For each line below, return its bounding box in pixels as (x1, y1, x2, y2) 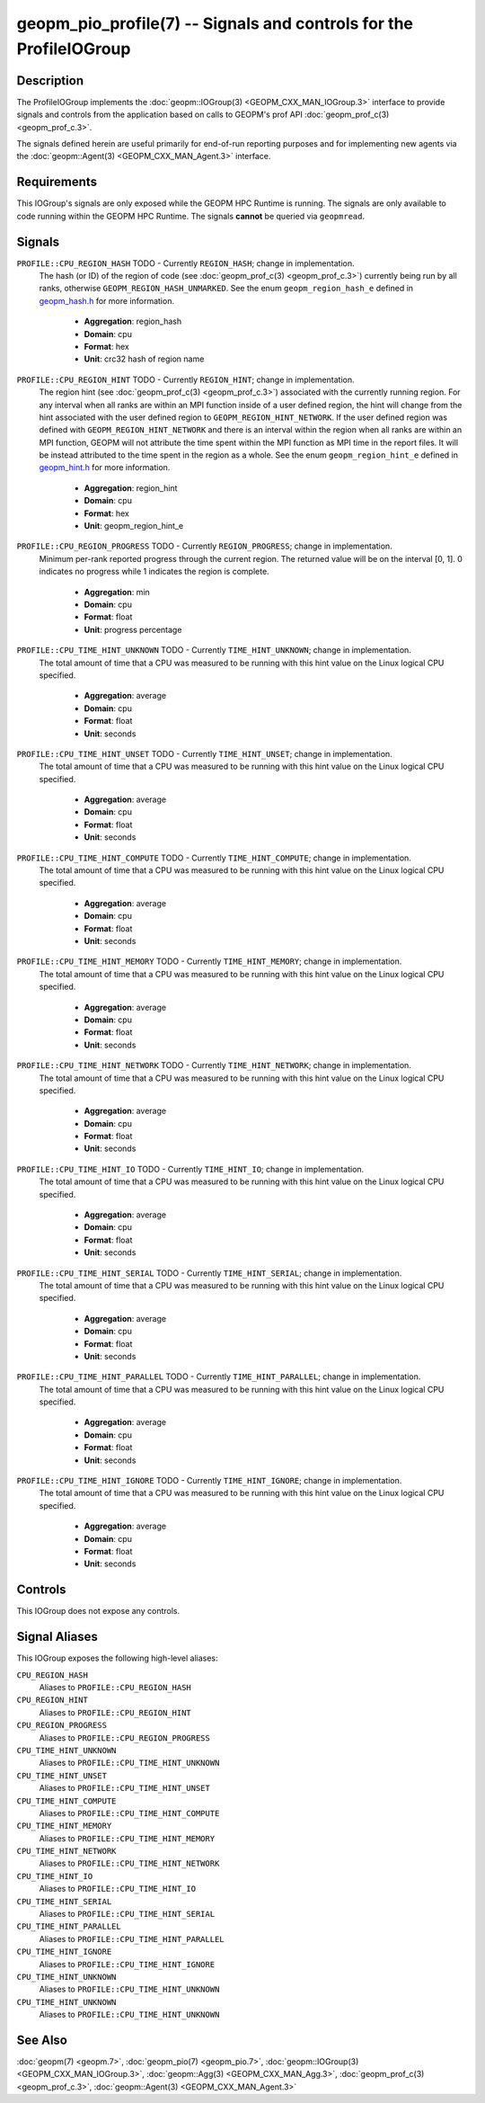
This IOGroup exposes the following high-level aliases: (16, 1653, 219, 1663)
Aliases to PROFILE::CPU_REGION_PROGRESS (39, 1732, 210, 1743)
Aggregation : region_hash (84, 316, 182, 327)
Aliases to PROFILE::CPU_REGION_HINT (39, 1706, 192, 1717)
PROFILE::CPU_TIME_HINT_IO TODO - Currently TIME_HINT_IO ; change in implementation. (16, 1163, 365, 1174)
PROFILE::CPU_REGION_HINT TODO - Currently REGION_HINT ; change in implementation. (16, 374, 355, 385)
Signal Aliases (16, 1629, 98, 1644)
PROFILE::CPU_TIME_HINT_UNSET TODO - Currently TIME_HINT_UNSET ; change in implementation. (16, 748, 392, 759)
